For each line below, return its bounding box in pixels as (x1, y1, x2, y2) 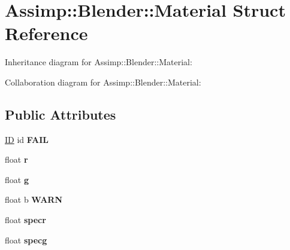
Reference (5, 21, 88, 45)
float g (5, 173, 29, 185)
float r (5, 153, 28, 166)
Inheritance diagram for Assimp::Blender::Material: (5, 56, 192, 68)
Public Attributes (5, 105, 116, 123)
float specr (5, 214, 46, 226)
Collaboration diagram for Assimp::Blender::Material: (5, 75, 201, 88)
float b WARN (5, 193, 63, 206)
